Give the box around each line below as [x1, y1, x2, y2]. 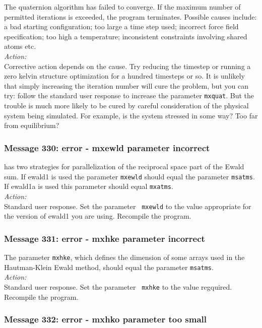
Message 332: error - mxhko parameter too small [4, 313, 207, 325]
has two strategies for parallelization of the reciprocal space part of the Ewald [4, 161, 244, 171]
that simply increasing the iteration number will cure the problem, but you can [4, 80, 248, 91]
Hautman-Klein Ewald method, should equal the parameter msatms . [4, 261, 214, 272]
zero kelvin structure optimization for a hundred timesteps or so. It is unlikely [4, 71, 245, 81]
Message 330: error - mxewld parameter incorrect [4, 141, 210, 154]
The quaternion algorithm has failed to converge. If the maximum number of [4, 2, 241, 12]
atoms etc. [4, 41, 36, 51]
